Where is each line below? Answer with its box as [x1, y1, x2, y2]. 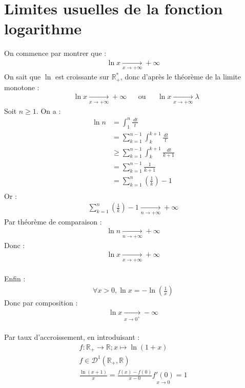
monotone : [4, 81, 39, 92]
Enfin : [4, 273, 26, 284]
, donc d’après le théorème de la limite [120, 71, 241, 82]
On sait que [4, 71, 41, 82]
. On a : [36, 105, 61, 116]
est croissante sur [55, 71, 109, 82]
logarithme [4, 18, 81, 39]
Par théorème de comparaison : [4, 216, 102, 227]
